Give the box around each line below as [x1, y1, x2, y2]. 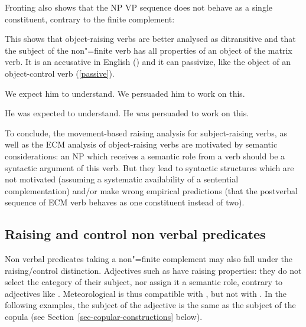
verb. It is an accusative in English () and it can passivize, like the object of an [5, 55, 291, 68]
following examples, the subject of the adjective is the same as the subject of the [5, 299, 296, 311]
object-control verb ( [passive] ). [5, 67, 115, 79]
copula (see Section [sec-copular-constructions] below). [5, 310, 203, 323]
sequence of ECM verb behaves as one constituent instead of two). [5, 196, 245, 208]
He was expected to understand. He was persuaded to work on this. [5, 107, 249, 119]
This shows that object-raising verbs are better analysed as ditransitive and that [5, 32, 296, 45]
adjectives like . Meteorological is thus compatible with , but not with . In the [5, 287, 287, 299]
